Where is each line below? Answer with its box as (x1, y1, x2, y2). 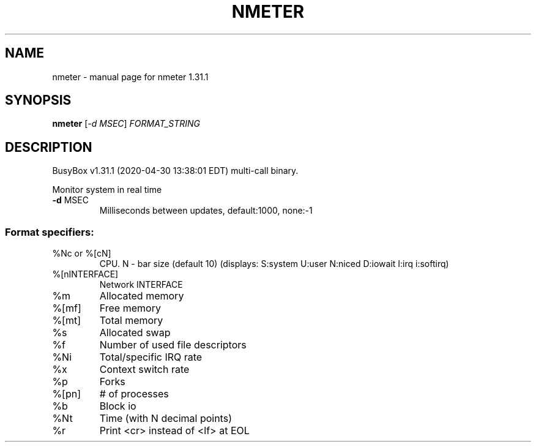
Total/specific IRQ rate (99, 351, 203, 364)
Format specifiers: (5, 225, 94, 238)
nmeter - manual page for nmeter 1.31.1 (52, 71, 209, 82)
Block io (99, 400, 136, 413)
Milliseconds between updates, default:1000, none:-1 (99, 205, 313, 216)
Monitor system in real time (52, 184, 162, 195)
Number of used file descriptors (99, 339, 247, 351)
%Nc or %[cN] (52, 248, 111, 259)
